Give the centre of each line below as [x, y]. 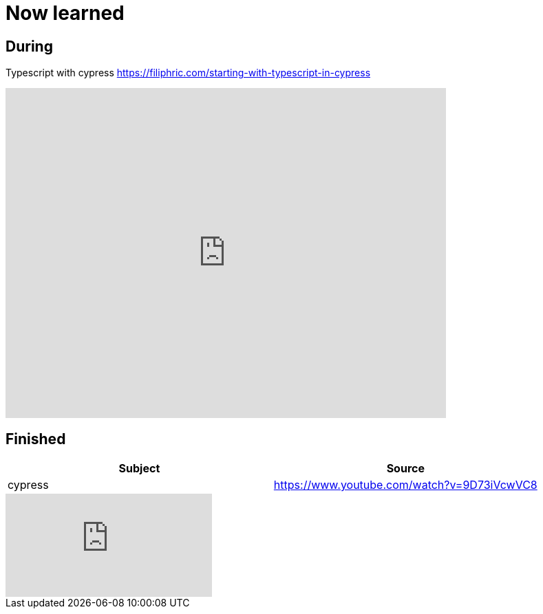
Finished [36, 439]
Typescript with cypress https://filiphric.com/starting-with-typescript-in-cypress [188, 73]
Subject [139, 469]
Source [405, 469]
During [29, 46]
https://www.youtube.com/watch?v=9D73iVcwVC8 [405, 485]
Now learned [65, 13]
